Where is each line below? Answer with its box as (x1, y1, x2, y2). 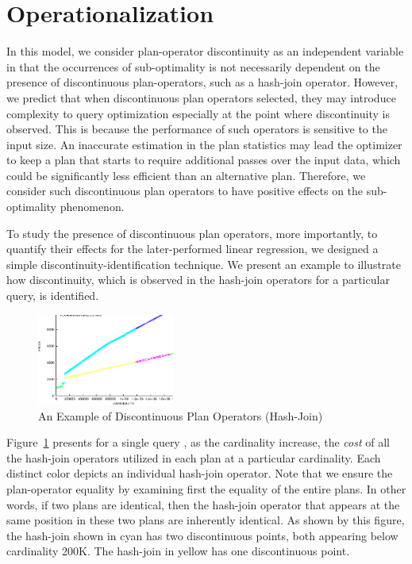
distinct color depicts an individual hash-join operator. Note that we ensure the (6, 465, 393, 482)
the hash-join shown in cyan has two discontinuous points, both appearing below (6, 527, 399, 543)
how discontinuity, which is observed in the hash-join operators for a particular (6, 271, 390, 288)
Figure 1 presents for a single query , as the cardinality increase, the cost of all (6, 434, 390, 451)
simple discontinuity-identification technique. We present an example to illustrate (6, 255, 402, 272)
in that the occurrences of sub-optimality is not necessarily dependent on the (6, 58, 380, 75)
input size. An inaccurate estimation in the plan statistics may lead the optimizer (6, 136, 402, 152)
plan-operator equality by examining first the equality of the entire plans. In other (6, 480, 406, 497)
